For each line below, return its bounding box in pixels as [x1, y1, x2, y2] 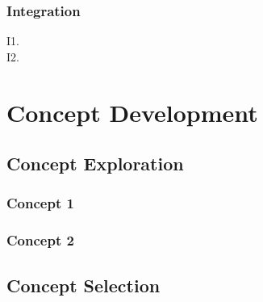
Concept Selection [6, 272, 161, 297]
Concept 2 [6, 230, 74, 250]
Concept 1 [6, 193, 74, 213]
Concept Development [6, 95, 258, 128]
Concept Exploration [6, 151, 184, 176]
